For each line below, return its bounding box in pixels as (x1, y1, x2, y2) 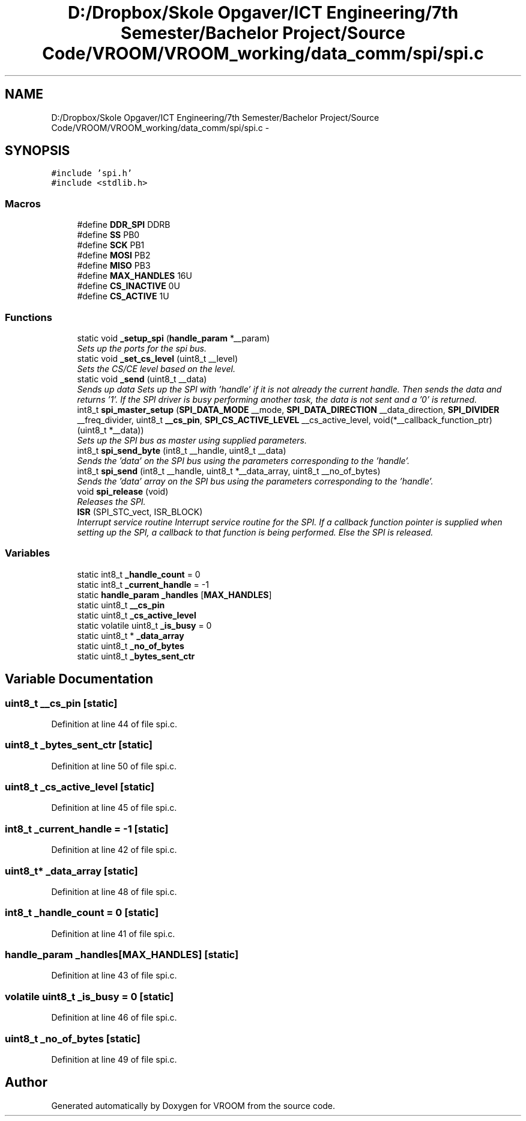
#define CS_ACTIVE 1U (77, 291, 169, 302)
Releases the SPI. (77, 496, 146, 507)
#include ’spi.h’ (51, 168, 133, 179)
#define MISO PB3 (77, 260, 151, 271)
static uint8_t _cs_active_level (77, 609, 196, 620)
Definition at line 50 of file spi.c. (51, 760, 177, 771)
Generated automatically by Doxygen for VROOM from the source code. (51, 1100, 336, 1111)
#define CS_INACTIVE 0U (77, 281, 180, 292)
